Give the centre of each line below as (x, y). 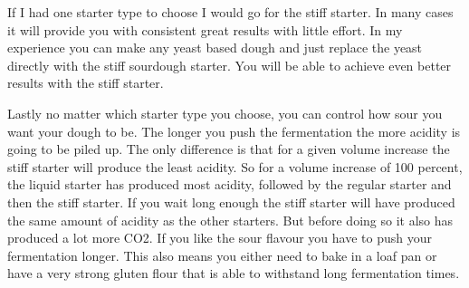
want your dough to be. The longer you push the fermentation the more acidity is (234, 131)
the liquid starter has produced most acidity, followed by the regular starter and (230, 184)
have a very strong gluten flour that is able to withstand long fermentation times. (234, 273)
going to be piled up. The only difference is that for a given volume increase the (229, 149)
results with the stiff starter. (86, 83)
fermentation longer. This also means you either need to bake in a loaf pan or (222, 255)
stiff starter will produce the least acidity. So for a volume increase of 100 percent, (235, 166)
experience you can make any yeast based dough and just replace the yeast (215, 48)
